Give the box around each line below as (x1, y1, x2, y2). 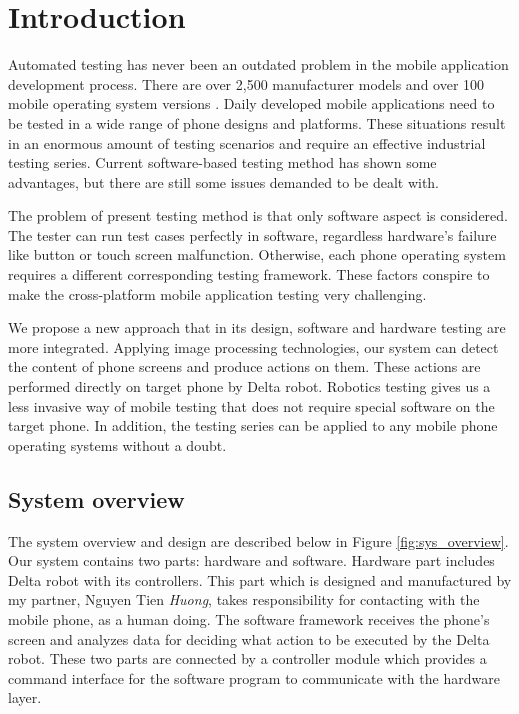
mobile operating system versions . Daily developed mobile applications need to (8, 93, 495, 114)
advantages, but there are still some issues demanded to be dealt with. (8, 171, 440, 192)
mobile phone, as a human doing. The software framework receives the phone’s (8, 608, 490, 629)
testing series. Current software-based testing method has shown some (8, 152, 437, 173)
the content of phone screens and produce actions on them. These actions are (8, 356, 481, 377)
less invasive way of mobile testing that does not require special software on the (8, 395, 495, 416)
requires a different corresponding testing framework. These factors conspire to (8, 264, 490, 285)
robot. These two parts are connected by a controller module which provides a (8, 648, 487, 669)
